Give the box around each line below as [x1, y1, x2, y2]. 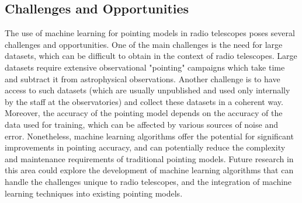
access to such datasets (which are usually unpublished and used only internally [5, 84, 290, 96]
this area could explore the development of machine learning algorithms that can [5, 164, 294, 176]
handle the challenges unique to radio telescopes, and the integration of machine [5, 175, 292, 187]
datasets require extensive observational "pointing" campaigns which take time [5, 61, 285, 73]
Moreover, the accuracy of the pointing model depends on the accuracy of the [5, 107, 283, 119]
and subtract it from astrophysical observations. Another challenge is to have [5, 72, 280, 85]
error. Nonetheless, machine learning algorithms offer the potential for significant [5, 129, 294, 142]
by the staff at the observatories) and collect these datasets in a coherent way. [5, 95, 283, 107]
